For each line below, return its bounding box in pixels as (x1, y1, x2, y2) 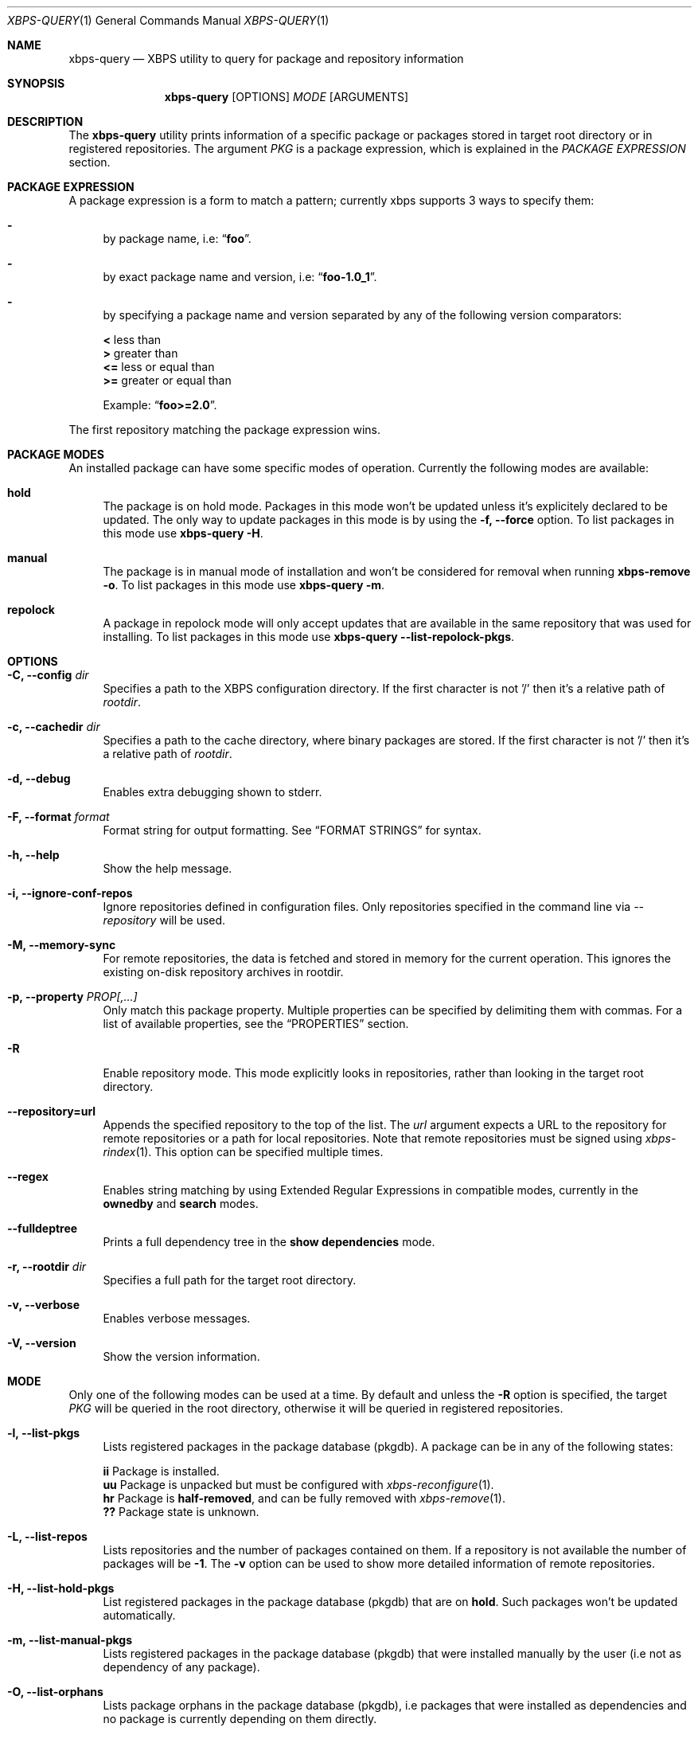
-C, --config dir (7, 668, 89, 682)
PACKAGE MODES (7, 447, 105, 461)
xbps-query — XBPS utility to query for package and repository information (68, 52, 464, 65)
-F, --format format (7, 810, 110, 823)
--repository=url (7, 1104, 96, 1118)
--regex (7, 1170, 49, 1183)
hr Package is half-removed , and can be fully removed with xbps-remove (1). (103, 1491, 505, 1505)
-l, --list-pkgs (7, 1426, 80, 1440)
